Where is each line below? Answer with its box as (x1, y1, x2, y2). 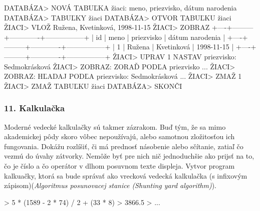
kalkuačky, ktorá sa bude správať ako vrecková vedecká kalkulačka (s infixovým (4, 170, 247, 181)
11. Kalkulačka (4, 102, 65, 114)
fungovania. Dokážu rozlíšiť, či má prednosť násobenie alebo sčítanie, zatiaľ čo (4, 141, 243, 151)
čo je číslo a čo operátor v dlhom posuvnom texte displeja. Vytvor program (4, 160, 235, 171)
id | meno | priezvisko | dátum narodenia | (96, 31, 225, 42)
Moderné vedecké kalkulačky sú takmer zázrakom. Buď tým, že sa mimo (4, 121, 226, 132)
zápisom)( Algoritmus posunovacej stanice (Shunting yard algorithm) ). (4, 180, 216, 191)
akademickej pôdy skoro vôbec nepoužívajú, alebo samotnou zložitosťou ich (4, 131, 235, 142)
